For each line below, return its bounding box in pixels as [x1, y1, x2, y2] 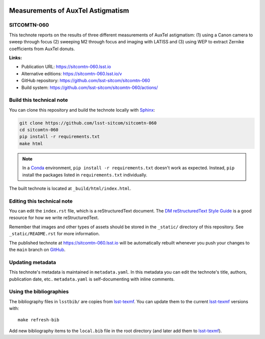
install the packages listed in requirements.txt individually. [22, 172, 147, 178]
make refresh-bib [18, 317, 59, 322]
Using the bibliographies [9, 288, 69, 295]
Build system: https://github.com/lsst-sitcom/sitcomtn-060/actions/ [21, 84, 158, 91]
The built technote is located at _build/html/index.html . [9, 185, 132, 191]
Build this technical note [9, 96, 68, 103]
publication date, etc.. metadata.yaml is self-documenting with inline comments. [9, 276, 175, 282]
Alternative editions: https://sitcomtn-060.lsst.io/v [21, 70, 122, 76]
